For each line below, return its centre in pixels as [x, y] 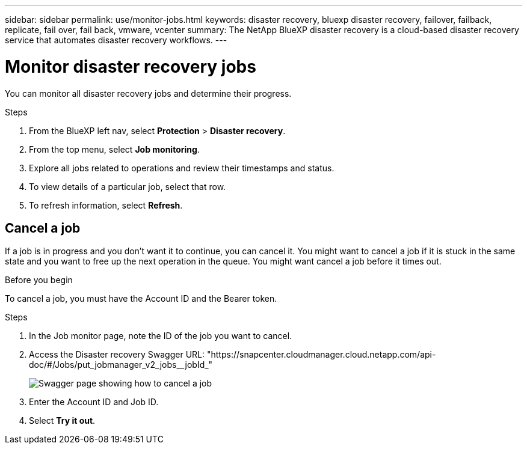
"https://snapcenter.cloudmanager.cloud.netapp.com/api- [321, 355]
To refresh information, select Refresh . [106, 205]
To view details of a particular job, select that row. [128, 186]
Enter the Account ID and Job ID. [94, 402]
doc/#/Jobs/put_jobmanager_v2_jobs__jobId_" [121, 365]
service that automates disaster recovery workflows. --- [116, 40]
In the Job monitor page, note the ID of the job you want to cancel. [161, 336]
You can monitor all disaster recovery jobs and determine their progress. [148, 93]
